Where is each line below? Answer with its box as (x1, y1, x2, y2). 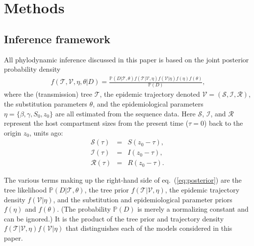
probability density (4, 64, 61, 74)
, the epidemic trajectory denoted (100, 89, 200, 99)
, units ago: (29, 127, 63, 137)
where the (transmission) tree (4, 89, 92, 99)
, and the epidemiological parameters (93, 99, 203, 109)
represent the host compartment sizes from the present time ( (4, 118, 189, 128)
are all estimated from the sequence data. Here (55, 108, 196, 118)
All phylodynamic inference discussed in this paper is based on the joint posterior (4, 54, 249, 64)
